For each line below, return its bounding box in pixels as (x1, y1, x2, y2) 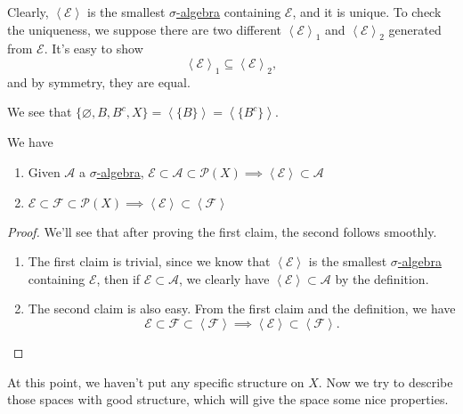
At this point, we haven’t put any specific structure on (7, 372, 305, 391)
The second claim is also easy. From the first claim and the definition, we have (28, 299, 456, 318)
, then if (96, 269, 141, 288)
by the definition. (335, 269, 429, 288)
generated (388, 20, 442, 38)
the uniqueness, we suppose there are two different (7, 20, 281, 38)
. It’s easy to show (44, 39, 143, 58)
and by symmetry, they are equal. (7, 72, 191, 91)
